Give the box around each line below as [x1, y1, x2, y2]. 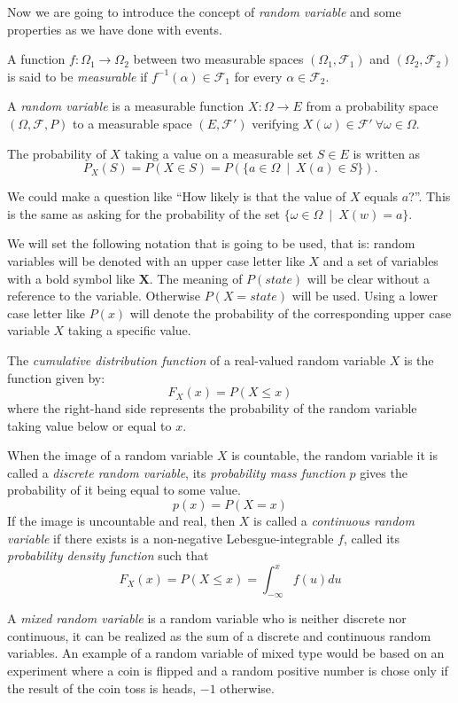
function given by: [7, 368, 105, 387]
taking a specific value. [67, 321, 191, 340]
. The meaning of [149, 269, 243, 287]
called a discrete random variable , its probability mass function [7, 463, 345, 481]
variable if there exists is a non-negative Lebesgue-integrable [7, 528, 334, 547]
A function [7, 50, 66, 68]
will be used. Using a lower [291, 286, 438, 305]
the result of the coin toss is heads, [7, 678, 197, 697]
